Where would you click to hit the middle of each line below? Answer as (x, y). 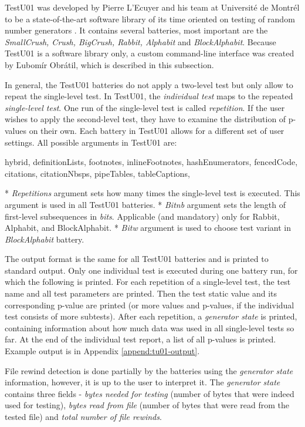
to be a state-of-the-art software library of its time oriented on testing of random (150, 19)
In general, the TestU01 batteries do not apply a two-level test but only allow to (149, 84)
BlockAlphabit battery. (45, 239)
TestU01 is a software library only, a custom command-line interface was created (150, 53)
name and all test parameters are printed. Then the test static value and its (141, 293)
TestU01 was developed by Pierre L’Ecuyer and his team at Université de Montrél (152, 7)
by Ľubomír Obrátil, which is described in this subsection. (109, 64)
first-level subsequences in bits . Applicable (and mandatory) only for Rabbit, (142, 216)
